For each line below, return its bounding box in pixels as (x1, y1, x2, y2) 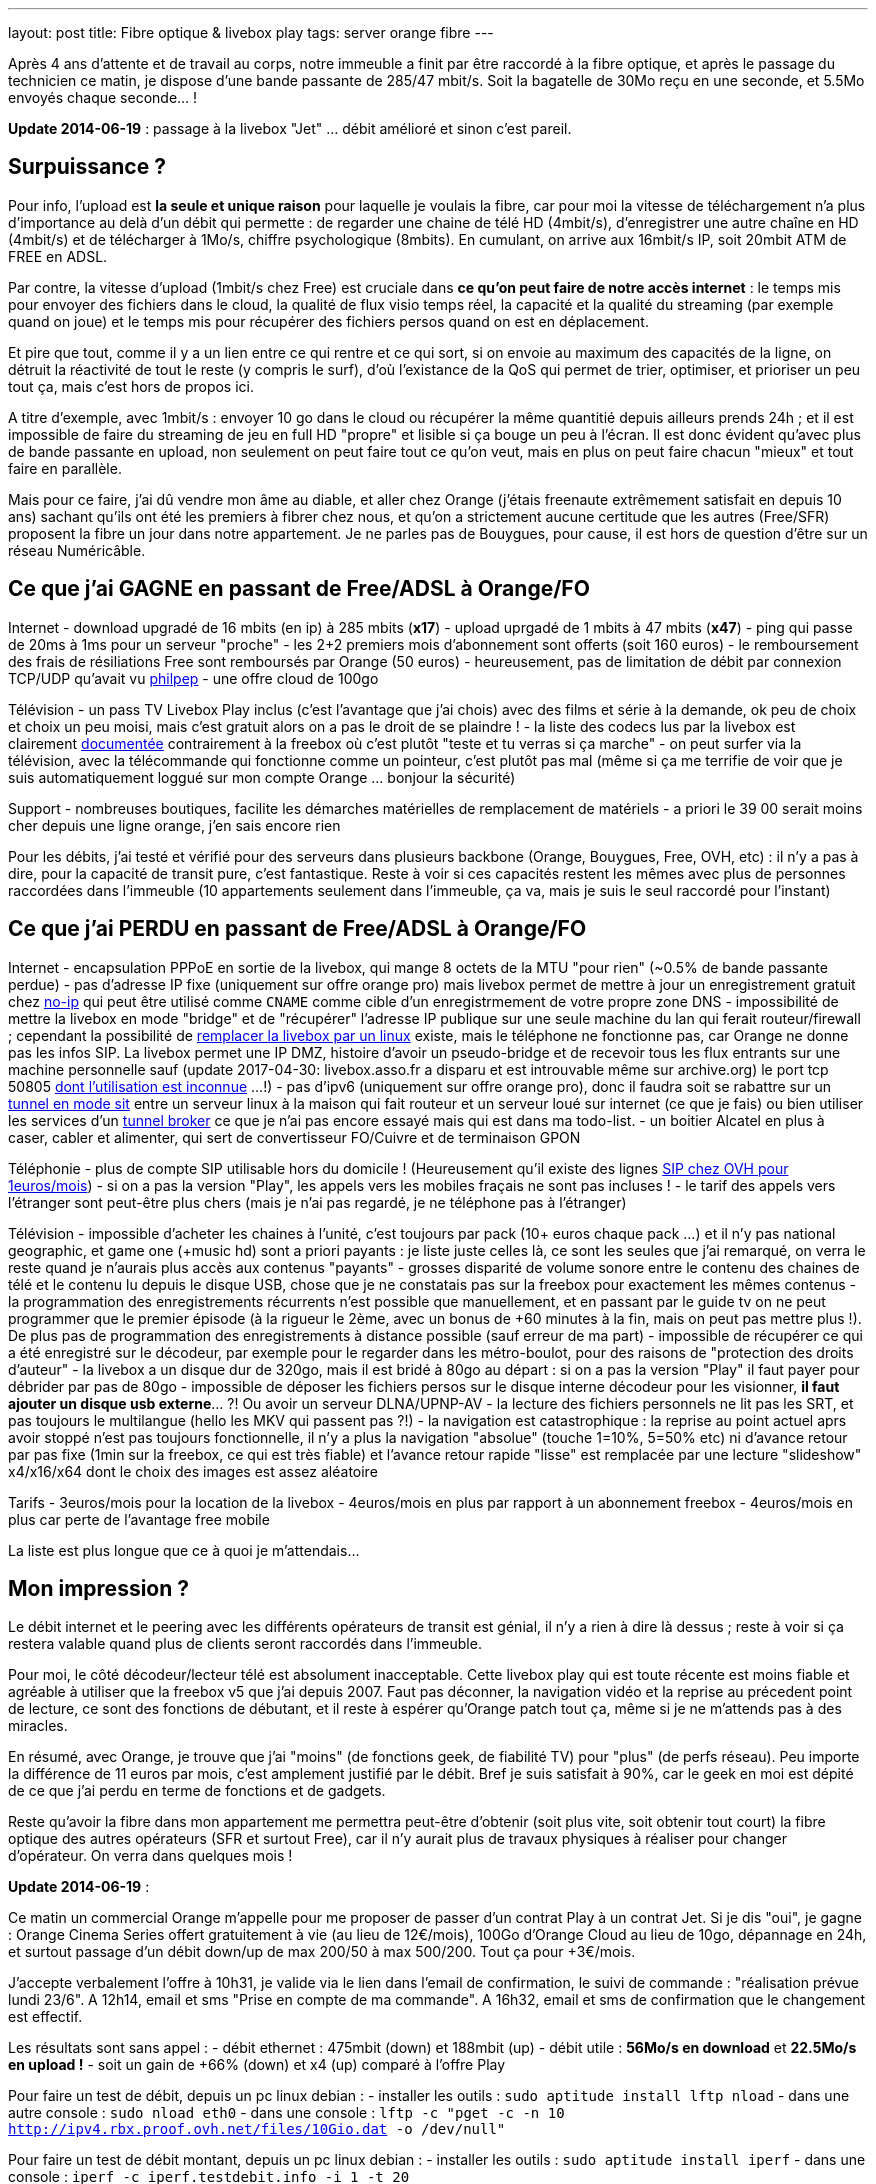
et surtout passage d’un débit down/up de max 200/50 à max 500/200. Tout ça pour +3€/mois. (8, 1943, 636, 1961)
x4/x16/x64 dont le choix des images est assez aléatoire (8, 1462, 378, 1480)
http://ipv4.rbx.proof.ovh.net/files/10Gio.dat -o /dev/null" (8, 2121, 506, 2138)
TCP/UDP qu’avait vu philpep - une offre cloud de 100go (8, 669, 379, 687)
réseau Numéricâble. (8, 541, 146, 559)
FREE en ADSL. (8, 247, 108, 265)
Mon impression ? (8, 1575, 190, 1601)
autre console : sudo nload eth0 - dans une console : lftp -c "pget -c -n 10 (8, 2104, 565, 2122)
